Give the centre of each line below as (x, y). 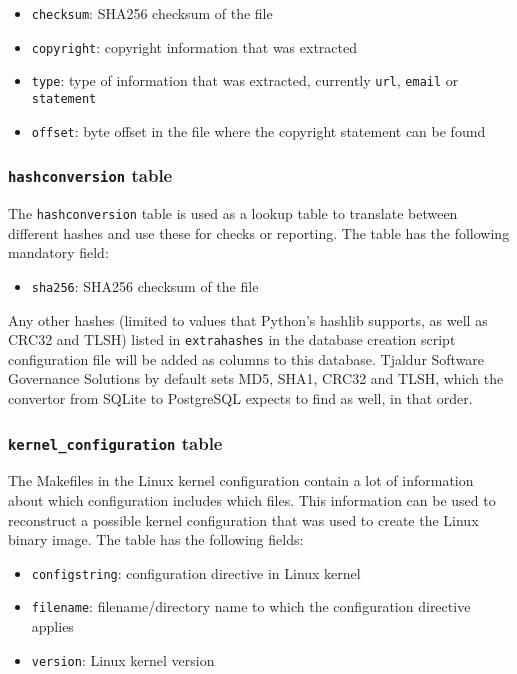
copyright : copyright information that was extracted (194, 46)
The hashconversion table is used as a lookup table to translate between (233, 213)
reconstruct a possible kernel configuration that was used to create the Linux (243, 519)
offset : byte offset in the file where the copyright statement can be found (258, 130)
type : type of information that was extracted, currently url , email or (245, 80)
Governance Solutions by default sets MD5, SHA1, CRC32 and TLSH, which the (256, 378)
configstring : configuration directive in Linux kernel (196, 572)
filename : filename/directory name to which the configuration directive (251, 606)
